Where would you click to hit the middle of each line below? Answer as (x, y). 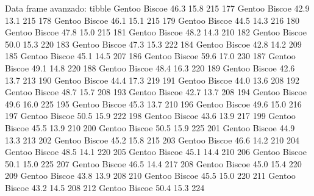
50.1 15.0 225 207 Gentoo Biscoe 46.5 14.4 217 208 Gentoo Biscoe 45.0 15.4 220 (153, 163)
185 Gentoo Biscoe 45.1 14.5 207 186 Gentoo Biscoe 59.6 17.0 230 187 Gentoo (150, 56)
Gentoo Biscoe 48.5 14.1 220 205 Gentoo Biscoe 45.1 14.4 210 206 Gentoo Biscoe (156, 152)
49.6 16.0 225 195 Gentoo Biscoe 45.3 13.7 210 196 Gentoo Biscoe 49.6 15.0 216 (153, 103)
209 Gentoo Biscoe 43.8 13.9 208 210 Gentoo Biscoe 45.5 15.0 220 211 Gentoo (150, 176)
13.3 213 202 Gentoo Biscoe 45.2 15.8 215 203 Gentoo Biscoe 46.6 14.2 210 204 (152, 140)
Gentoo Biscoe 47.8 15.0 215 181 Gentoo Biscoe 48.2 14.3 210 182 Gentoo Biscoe (156, 32)
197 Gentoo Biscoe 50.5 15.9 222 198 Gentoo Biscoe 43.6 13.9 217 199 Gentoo (150, 116)
